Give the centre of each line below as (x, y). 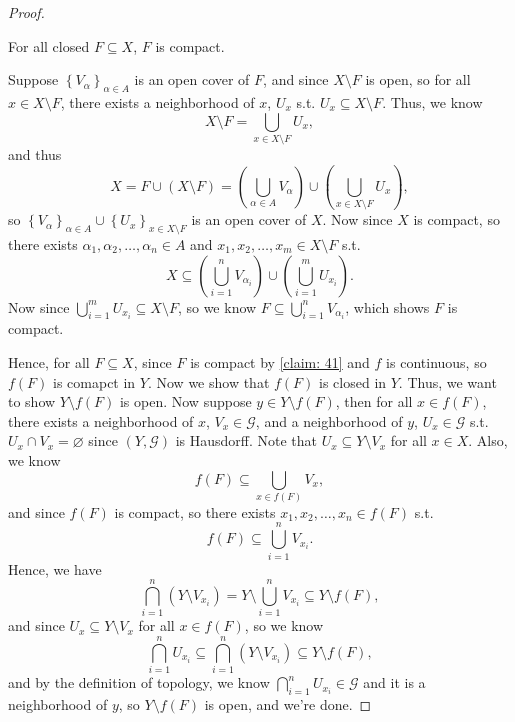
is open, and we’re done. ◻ (288, 703)
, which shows (387, 306)
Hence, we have (55, 568)
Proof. (26, 12)
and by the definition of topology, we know (139, 682)
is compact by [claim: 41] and (280, 362)
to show (32, 401)
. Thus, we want (447, 381)
